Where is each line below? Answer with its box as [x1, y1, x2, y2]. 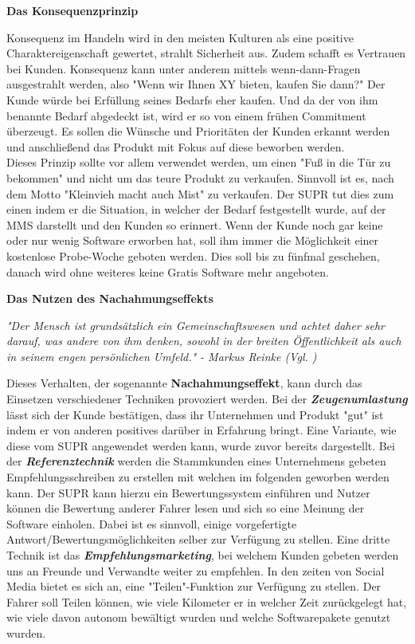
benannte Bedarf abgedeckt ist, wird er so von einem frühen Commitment [6, 107, 366, 124]
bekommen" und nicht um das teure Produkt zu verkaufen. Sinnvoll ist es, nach [6, 169, 394, 186]
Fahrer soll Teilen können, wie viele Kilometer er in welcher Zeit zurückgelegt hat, [6, 593, 407, 610]
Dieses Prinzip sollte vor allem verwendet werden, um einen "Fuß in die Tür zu [6, 154, 391, 171]
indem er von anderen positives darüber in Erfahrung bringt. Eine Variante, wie [6, 422, 397, 438]
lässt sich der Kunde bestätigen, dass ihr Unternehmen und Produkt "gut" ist [6, 406, 384, 422]
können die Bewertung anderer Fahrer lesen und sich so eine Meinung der [6, 500, 365, 516]
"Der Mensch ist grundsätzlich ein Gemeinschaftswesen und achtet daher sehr [6, 316, 386, 333]
